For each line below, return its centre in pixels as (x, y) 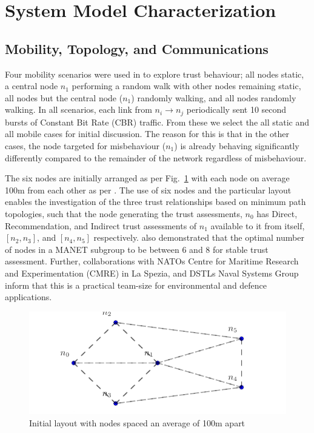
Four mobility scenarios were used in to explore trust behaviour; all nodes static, (155, 74)
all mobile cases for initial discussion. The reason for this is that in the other (147, 134)
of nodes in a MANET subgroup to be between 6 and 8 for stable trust (137, 249)
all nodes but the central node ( (64, 97)
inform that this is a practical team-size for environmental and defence (136, 285)
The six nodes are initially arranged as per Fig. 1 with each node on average (147, 178)
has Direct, (277, 213)
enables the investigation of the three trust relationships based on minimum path (155, 202)
